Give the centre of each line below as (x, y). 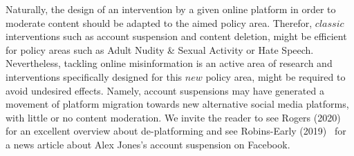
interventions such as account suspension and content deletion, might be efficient (176, 36)
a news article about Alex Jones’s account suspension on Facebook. (148, 144)
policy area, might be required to (276, 76)
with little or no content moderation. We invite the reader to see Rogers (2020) (173, 117)
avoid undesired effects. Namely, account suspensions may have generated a (165, 90)
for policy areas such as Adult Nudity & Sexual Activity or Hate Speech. (160, 49)
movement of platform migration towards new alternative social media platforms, (177, 104)
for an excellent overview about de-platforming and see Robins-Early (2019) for (176, 131)
